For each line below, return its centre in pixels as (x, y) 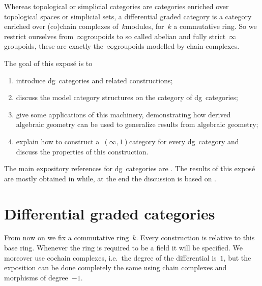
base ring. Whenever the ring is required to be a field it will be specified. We (124, 248)
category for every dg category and (184, 141)
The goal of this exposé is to (48, 63)
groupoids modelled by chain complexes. (177, 46)
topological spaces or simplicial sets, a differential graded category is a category (128, 16)
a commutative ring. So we (215, 26)
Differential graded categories (110, 213)
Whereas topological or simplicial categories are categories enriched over (117, 6)
